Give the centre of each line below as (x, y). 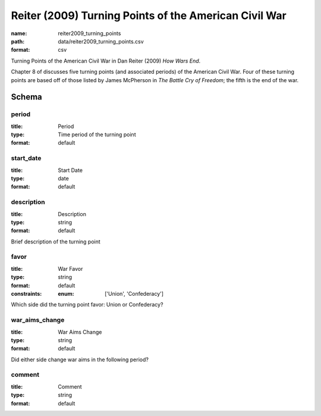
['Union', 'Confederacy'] (134, 293)
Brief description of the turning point (56, 242)
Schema (27, 97)
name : (19, 33)
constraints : (26, 293)
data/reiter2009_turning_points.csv (101, 41)
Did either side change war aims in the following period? (80, 359)
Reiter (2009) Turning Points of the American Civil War (149, 15)
